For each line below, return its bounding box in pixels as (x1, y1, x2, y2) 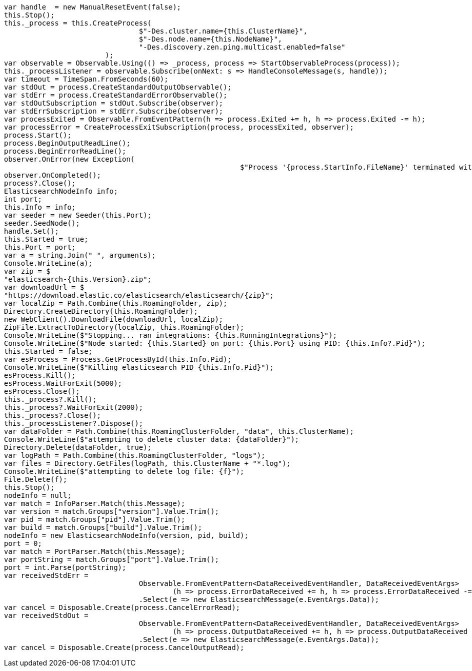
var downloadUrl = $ (4, 283, 84, 291)
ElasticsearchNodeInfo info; (4, 187, 118, 195)
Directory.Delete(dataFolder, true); (4, 443, 152, 451)
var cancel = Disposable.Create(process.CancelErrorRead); (4, 603, 240, 611)
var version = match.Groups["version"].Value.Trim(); (4, 507, 219, 515)
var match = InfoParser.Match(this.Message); (4, 499, 185, 507)
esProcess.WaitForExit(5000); (4, 379, 122, 387)
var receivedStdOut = (4, 611, 88, 619)
